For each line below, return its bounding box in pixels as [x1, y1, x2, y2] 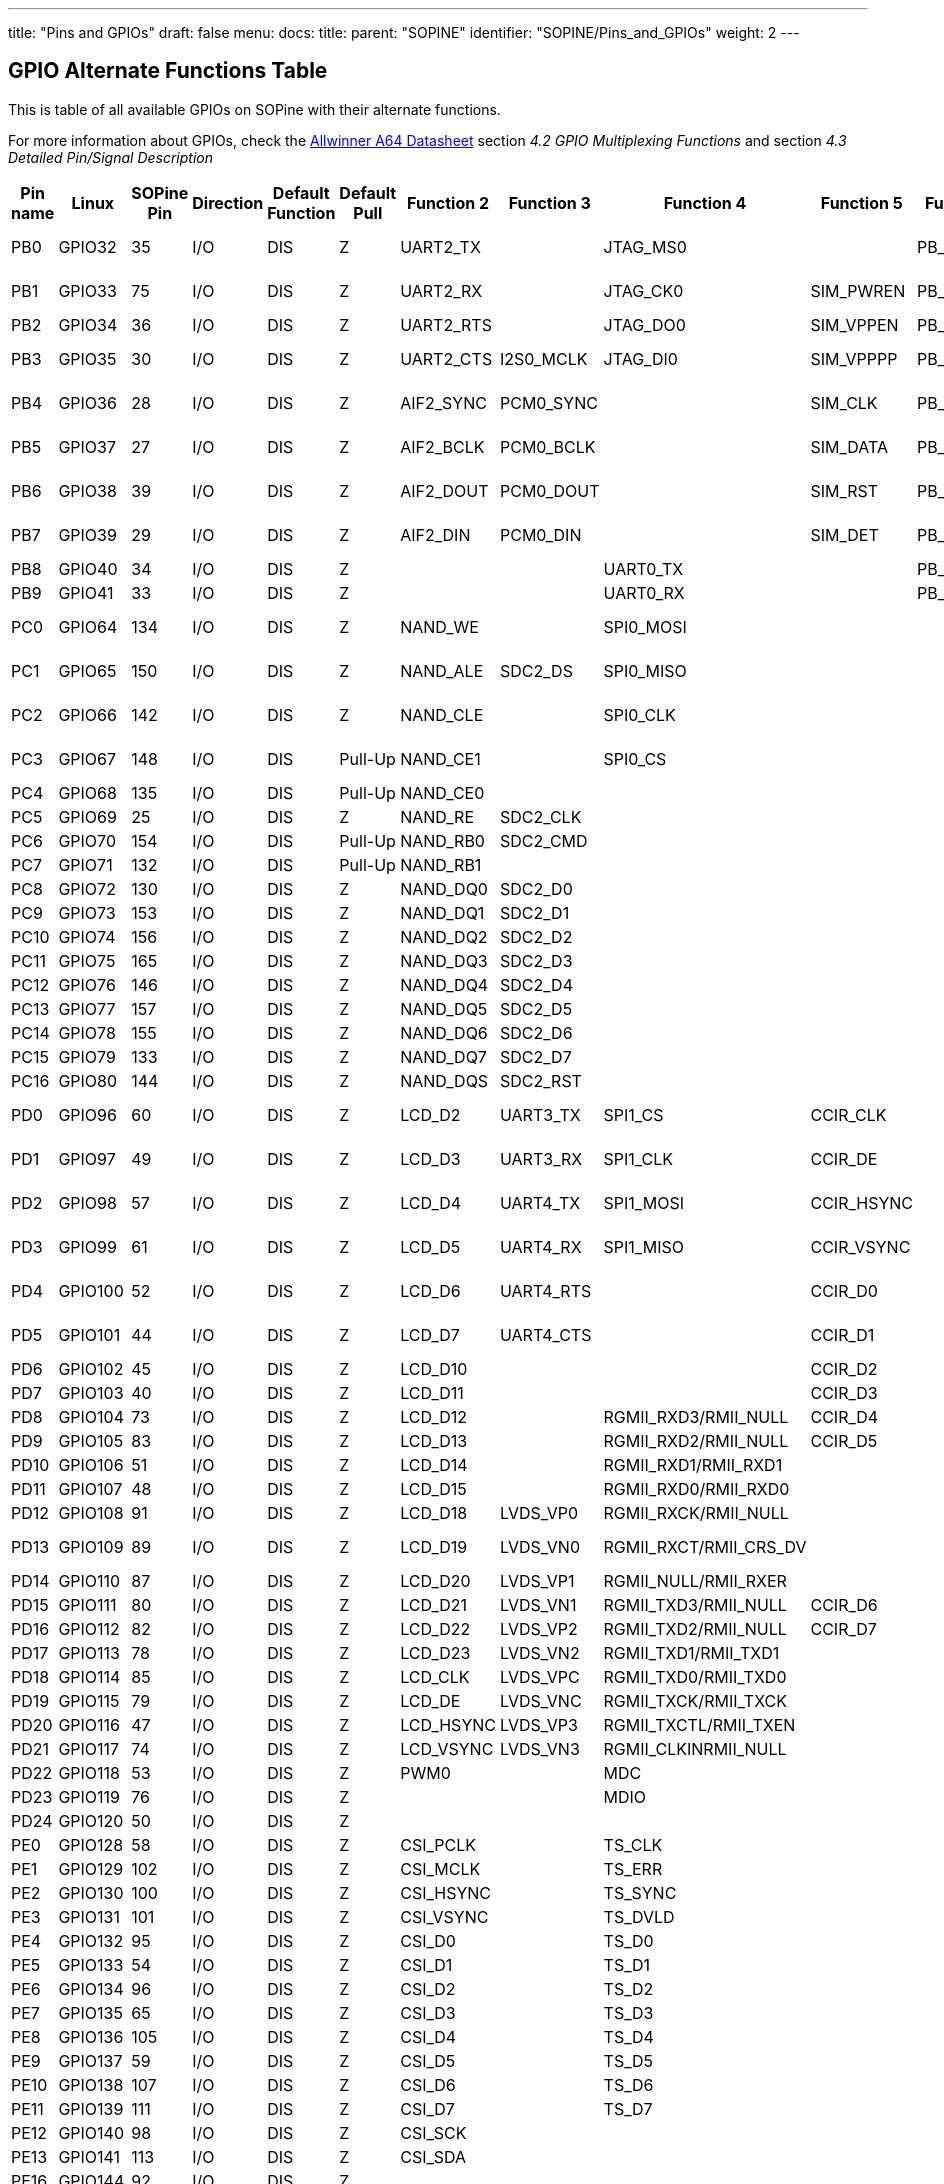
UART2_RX [400, 280, 483, 301]
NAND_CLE [400, 704, 484, 725]
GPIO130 [58, 1882, 124, 1903]
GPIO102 [58, 1358, 124, 1379]
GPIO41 [58, 582, 114, 603]
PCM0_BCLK [499, 436, 596, 457]
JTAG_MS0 [603, 236, 687, 257]
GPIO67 [58, 748, 117, 769]
